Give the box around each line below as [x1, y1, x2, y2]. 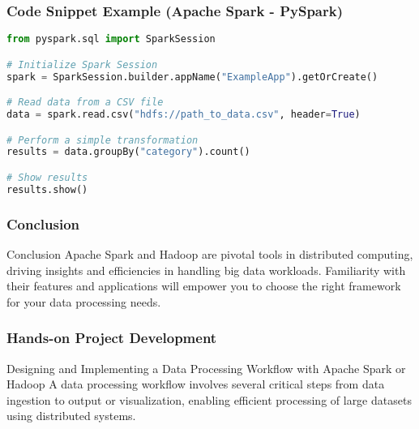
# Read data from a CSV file [6, 97, 164, 109]
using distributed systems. [6, 407, 136, 424]
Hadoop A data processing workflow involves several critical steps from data [6, 375, 385, 393]
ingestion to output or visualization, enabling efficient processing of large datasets [6, 391, 412, 408]
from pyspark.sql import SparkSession [6, 33, 216, 45]
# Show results [6, 171, 88, 183]
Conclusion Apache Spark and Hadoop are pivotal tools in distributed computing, [6, 245, 413, 262]
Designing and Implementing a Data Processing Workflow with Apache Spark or [6, 359, 406, 376]
